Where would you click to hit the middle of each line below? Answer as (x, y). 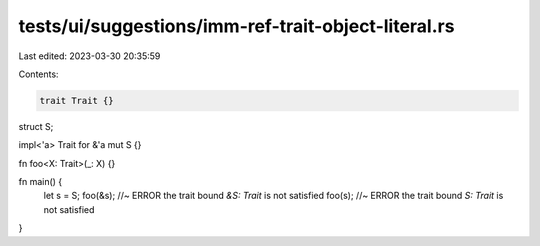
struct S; (36, 126)
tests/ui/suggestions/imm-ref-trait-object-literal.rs (236, 26)
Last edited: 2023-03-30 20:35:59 (89, 56)
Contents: (38, 74)
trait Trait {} (76, 100)
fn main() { (40, 182)
